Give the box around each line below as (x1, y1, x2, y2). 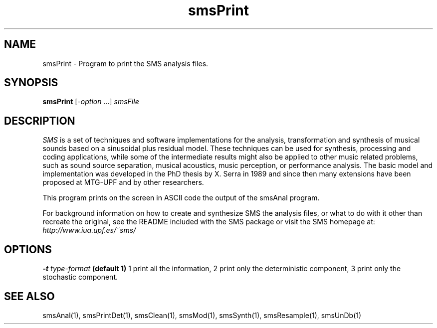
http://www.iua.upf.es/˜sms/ (42, 226, 136, 235)
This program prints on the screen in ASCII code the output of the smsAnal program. (42, 193, 320, 202)
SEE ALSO (4, 290, 55, 303)
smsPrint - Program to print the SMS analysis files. (42, 59, 209, 68)
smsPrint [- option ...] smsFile (42, 97, 139, 106)
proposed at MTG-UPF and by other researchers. (42, 178, 204, 187)
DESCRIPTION (4, 114, 75, 127)
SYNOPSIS (4, 76, 58, 89)
